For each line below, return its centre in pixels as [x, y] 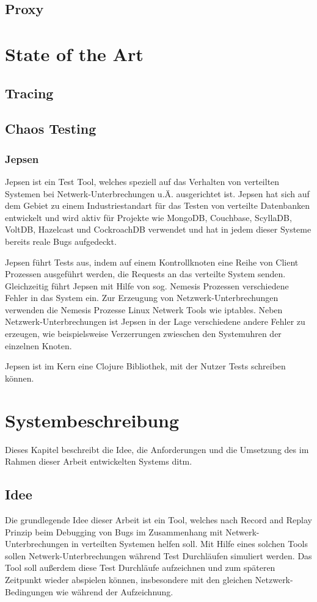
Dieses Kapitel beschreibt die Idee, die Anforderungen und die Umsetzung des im [157, 449]
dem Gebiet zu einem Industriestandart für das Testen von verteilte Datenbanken [157, 205]
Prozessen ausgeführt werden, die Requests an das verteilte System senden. [145, 274]
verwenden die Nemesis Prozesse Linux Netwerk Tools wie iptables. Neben [144, 309]
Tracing [29, 92]
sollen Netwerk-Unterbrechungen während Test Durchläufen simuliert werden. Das [158, 555]
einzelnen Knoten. [38, 345]
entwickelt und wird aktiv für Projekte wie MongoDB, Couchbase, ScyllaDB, [148, 217]
